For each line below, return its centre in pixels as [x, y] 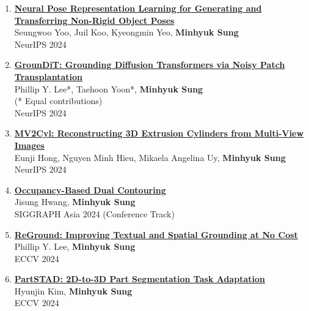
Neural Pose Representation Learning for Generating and [138, 8]
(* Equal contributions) [58, 101]
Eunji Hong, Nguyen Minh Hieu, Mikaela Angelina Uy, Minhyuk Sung [150, 157]
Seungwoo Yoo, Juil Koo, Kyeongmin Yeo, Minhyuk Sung [126, 32]
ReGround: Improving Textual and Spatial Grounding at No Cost [156, 234]
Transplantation [48, 76]
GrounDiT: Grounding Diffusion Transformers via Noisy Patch [150, 65]
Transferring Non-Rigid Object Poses [94, 20]
